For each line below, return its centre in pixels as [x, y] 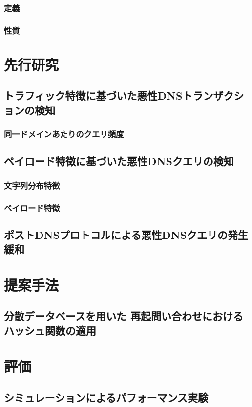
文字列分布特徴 [32, 185]
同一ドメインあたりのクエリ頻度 [64, 134]
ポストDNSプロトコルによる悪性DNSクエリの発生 [126, 234]
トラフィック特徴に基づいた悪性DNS [93, 96]
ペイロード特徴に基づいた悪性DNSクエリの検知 [119, 161]
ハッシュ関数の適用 [50, 330]
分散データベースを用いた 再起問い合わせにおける [124, 316]
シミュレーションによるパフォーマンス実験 [106, 397]
